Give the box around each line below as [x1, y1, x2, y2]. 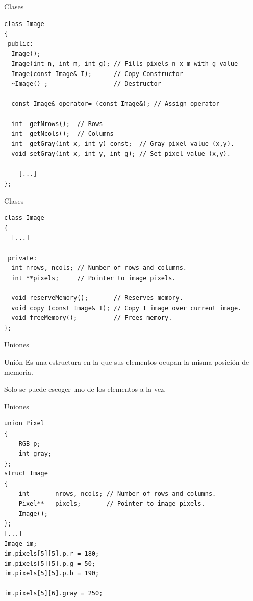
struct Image [4, 470, 48, 478]
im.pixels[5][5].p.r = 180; [4, 550, 99, 558]
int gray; [18, 450, 52, 458]
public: [8, 40, 34, 47]
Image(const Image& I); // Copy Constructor [11, 70, 183, 78]
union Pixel [4, 420, 44, 428]
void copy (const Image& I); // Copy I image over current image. [11, 304, 242, 312]
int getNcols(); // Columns [11, 130, 114, 138]
